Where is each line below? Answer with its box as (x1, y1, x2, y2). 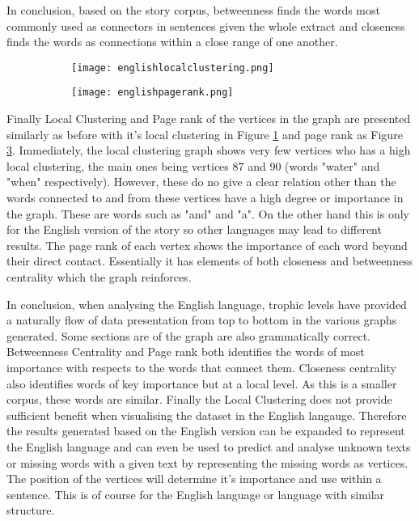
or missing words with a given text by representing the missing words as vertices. (6, 454, 408, 471)
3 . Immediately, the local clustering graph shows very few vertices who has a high (6, 142, 411, 159)
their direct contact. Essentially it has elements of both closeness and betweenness (6, 252, 413, 269)
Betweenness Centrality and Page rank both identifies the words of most (6, 343, 365, 360)
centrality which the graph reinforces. (6, 269, 192, 286)
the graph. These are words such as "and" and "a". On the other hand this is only (6, 205, 409, 222)
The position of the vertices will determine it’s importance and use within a (6, 470, 382, 487)
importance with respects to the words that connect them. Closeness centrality (6, 359, 397, 375)
